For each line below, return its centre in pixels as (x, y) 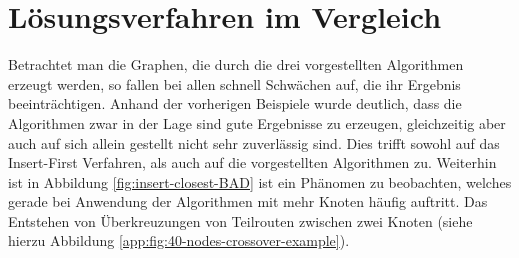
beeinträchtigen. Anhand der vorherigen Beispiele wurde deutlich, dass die (235, 103)
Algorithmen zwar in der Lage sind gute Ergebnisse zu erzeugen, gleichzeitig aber (257, 122)
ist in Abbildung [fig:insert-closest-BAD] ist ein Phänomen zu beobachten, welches (260, 181)
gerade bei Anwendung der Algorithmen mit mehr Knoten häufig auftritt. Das (248, 201)
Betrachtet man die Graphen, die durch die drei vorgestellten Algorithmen (236, 64)
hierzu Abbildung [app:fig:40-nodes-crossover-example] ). (179, 240)
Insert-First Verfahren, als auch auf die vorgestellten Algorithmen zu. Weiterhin (252, 162)
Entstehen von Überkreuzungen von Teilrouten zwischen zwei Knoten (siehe (240, 220)
